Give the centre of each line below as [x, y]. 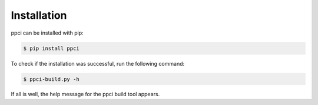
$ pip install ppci [51, 48]
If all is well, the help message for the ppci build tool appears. [85, 94]
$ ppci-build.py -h [51, 79]
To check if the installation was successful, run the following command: [98, 63]
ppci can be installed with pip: [47, 33]
